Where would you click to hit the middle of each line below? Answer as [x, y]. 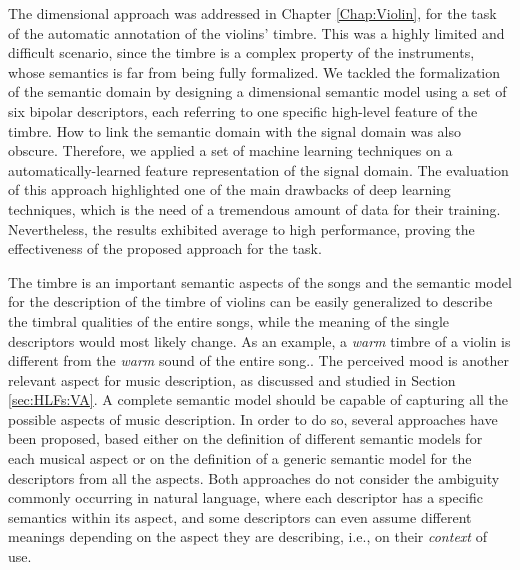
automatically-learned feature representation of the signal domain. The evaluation [258, 169]
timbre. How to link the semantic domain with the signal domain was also [234, 130]
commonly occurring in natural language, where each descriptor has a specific [245, 497]
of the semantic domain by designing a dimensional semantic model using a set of [257, 91]
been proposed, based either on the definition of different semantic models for [245, 438]
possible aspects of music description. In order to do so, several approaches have [253, 418]
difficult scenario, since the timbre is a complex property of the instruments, [241, 52]
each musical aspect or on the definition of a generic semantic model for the [240, 458]
